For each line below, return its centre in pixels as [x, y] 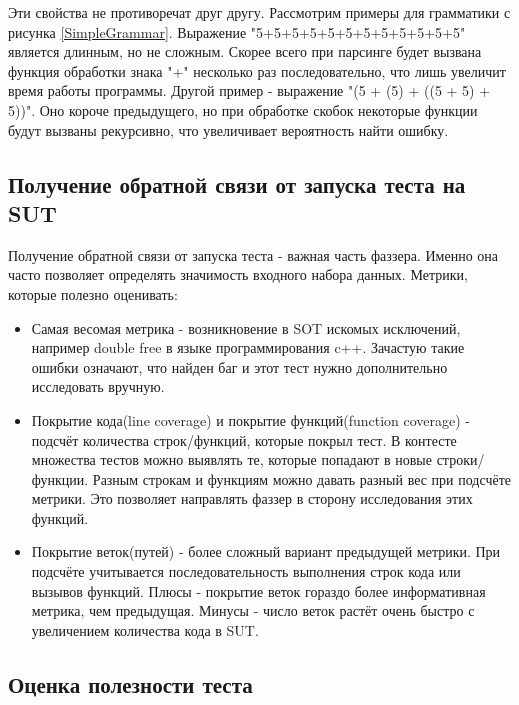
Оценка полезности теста [130, 683]
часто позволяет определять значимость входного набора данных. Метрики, [238, 274]
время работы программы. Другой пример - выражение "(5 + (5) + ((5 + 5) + [249, 90]
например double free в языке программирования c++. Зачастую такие [248, 347]
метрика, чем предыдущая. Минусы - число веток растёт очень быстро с [253, 610]
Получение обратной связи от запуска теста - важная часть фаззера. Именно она [253, 254]
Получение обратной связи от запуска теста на [237, 183]
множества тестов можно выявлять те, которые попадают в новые [231, 459]
